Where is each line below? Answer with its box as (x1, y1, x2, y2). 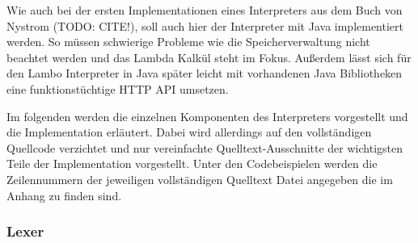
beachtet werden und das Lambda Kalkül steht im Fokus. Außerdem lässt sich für (6, 48, 412, 65)
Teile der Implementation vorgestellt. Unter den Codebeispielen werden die (6, 155, 378, 172)
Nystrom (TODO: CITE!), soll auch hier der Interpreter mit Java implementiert (6, 17, 403, 34)
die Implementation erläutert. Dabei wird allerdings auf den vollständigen (6, 124, 372, 140)
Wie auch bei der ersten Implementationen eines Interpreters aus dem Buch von (6, 2, 403, 18)
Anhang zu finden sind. (6, 186, 122, 203)
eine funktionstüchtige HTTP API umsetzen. (6, 80, 229, 97)
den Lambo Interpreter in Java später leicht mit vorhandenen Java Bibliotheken (6, 65, 403, 82)
